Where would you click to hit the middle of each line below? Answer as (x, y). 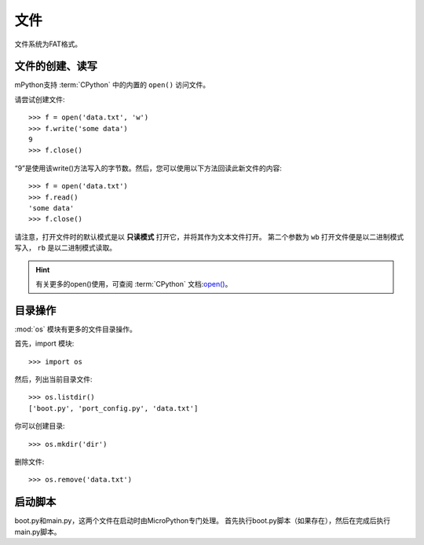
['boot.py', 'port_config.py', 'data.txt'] (113, 408)
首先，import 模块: (44, 344)
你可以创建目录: (40, 426)
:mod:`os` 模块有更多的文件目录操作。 (76, 329)
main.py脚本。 (38, 532)
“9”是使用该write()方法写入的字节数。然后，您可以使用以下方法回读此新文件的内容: (148, 168)
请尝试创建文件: (40, 99)
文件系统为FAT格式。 (48, 44)
